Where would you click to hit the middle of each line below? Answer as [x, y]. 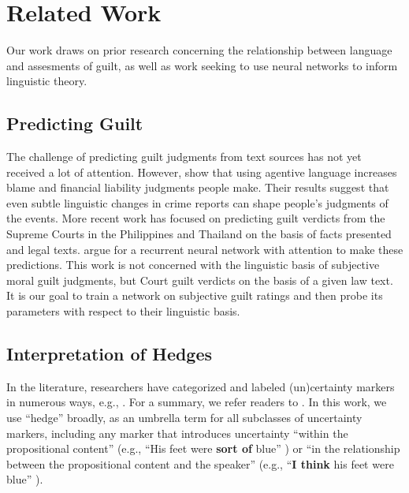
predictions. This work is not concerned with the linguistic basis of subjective [193, 265]
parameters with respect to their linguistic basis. [123, 311]
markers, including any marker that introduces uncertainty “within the [177, 433]
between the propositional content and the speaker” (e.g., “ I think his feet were [200, 463]
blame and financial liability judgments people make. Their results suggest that [198, 187]
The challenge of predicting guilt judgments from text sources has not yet [184, 157]
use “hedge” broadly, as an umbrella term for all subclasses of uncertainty [184, 418]
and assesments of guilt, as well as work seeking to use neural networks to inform [202, 65]
